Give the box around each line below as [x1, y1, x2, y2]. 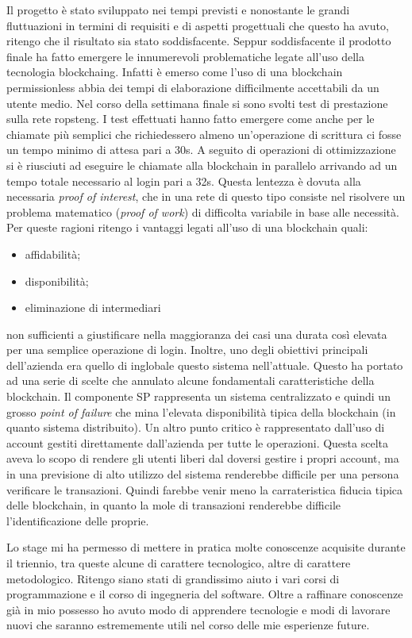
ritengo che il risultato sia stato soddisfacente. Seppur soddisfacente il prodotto [6, 33, 391, 49]
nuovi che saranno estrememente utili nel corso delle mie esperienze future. [6, 617, 370, 633]
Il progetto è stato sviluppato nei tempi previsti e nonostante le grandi [6, 2, 350, 17]
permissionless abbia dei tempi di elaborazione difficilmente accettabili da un [6, 79, 379, 95]
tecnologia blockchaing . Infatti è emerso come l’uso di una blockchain [6, 63, 343, 80]
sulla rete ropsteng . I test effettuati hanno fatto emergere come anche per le [6, 110, 375, 127]
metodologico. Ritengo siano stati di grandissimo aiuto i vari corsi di [6, 570, 340, 586]
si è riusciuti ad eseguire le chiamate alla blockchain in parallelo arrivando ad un [6, 156, 398, 173]
